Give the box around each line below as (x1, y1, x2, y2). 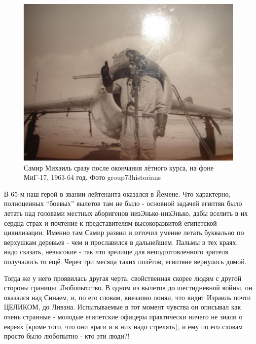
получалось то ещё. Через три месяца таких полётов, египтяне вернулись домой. (4, 256, 247, 266)
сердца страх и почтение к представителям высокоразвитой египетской (4, 217, 217, 228)
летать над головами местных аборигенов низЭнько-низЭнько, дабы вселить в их (4, 207, 248, 218)
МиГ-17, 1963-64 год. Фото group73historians (24, 172, 161, 182)
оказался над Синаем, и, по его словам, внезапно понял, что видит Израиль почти (4, 292, 251, 302)
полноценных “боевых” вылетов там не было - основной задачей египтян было (4, 198, 242, 208)
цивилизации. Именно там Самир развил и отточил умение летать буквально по (4, 227, 244, 238)
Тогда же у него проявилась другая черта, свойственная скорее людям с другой (4, 273, 242, 283)
